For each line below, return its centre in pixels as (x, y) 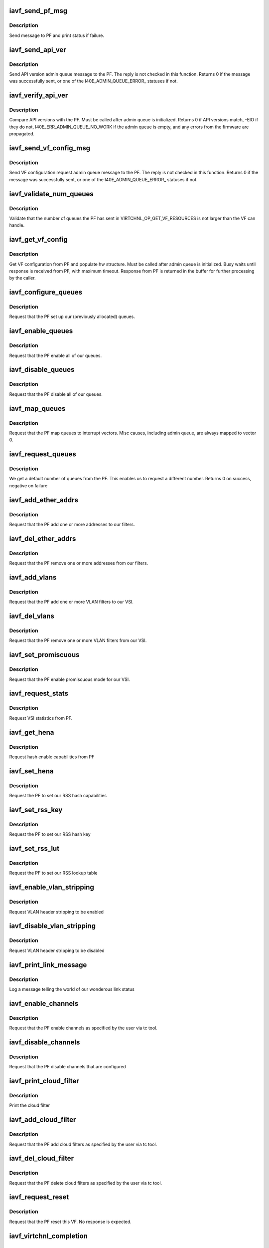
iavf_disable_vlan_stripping (53, 926)
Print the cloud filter (30, 1105)
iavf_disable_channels (45, 1042)
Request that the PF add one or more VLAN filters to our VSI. (71, 602)
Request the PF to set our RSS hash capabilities (58, 796)
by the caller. (22, 278)
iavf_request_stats (39, 694)
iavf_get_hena (32, 732)
